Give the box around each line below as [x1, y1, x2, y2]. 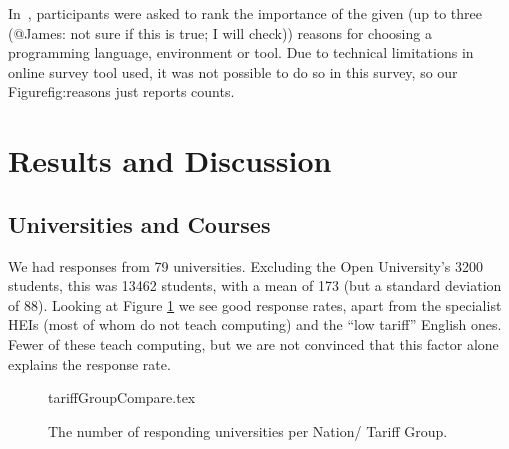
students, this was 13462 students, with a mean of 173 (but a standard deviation [8, 275, 502, 296]
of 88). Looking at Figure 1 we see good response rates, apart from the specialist [8, 294, 502, 315]
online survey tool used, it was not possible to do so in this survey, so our [8, 61, 458, 82]
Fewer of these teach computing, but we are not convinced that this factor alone [8, 333, 499, 354]
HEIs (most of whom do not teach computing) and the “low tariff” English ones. [8, 314, 502, 335]
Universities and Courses [8, 208, 271, 239]
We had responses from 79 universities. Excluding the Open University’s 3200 [8, 255, 483, 276]
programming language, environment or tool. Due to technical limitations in [8, 42, 474, 63]
